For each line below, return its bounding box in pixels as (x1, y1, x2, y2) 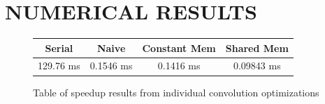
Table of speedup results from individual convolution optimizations (33, 85, 319, 99)
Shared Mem (225, 40, 289, 55)
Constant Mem (142, 40, 216, 55)
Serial (45, 40, 73, 55)
